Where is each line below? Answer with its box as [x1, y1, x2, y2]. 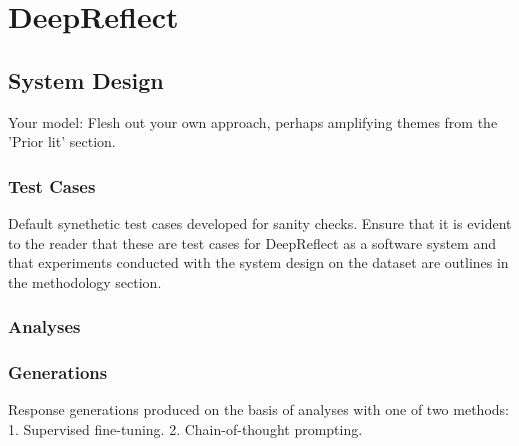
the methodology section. [8, 271, 162, 292]
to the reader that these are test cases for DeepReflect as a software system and [8, 232, 496, 253]
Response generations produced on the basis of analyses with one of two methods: [8, 399, 509, 420]
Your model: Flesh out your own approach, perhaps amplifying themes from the [8, 111, 498, 132]
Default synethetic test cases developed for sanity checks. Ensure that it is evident [8, 212, 512, 233]
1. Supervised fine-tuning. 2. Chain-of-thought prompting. [8, 419, 363, 440]
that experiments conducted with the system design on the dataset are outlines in [8, 252, 509, 273]
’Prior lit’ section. [8, 131, 116, 152]
